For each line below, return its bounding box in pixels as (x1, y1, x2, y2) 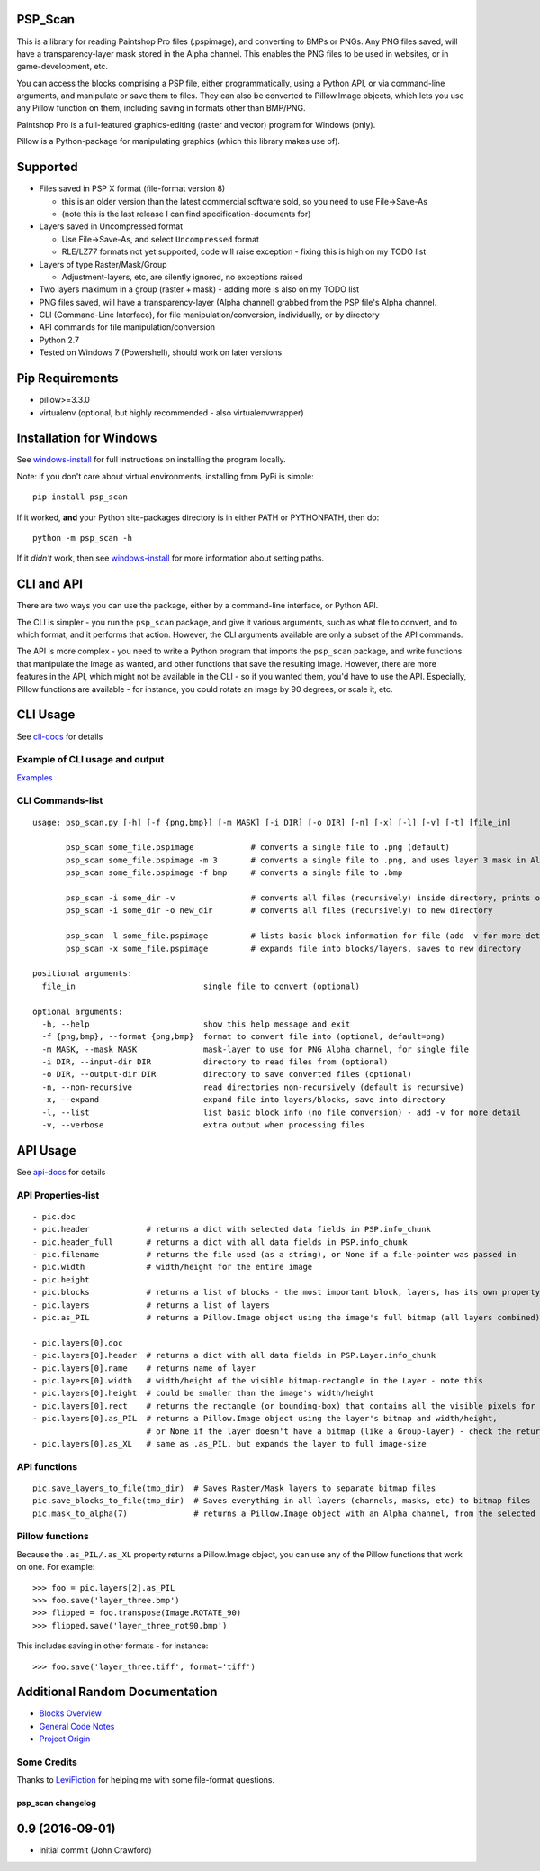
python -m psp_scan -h (32, 533, 133, 543)
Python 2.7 (39, 334, 80, 345)
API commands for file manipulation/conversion (39, 322, 216, 333)
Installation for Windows (16, 431, 157, 446)
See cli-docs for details (16, 731, 103, 742)
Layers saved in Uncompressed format (39, 221, 184, 232)
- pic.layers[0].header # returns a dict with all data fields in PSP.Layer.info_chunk (32, 1350, 436, 1361)
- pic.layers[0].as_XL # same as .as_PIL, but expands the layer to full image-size (32, 1438, 427, 1448)
